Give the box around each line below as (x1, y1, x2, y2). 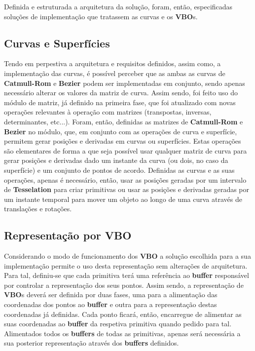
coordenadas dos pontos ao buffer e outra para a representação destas (4, 299, 217, 310)
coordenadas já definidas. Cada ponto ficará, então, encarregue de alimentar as (4, 309, 242, 319)
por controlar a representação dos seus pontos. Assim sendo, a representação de (4, 279, 244, 290)
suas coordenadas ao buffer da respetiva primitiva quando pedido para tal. (4, 318, 232, 329)
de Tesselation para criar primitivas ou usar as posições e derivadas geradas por (4, 184, 250, 195)
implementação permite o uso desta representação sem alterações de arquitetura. (4, 260, 248, 271)
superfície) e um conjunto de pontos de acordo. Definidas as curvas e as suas (4, 164, 235, 175)
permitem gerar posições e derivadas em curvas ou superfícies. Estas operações (4, 136, 241, 146)
